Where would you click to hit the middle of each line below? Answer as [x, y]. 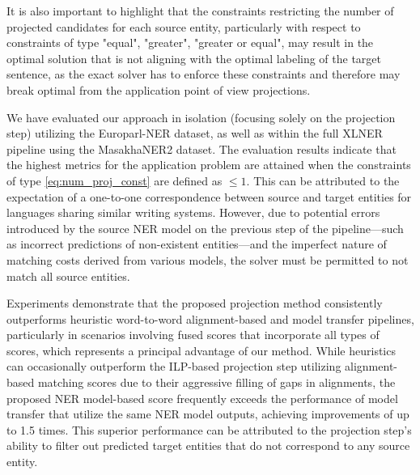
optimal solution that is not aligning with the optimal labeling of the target [194, 58]
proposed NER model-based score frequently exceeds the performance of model [202, 398]
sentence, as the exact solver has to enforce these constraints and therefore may [204, 74]
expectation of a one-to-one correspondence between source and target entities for [209, 196]
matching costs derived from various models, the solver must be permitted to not [208, 259]
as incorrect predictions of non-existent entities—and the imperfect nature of [197, 244]
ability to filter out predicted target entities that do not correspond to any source [208, 445]
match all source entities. [68, 276]
